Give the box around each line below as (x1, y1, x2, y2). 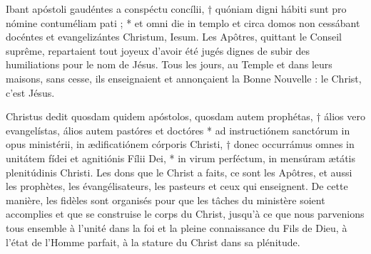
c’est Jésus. (6, 85, 55, 100)
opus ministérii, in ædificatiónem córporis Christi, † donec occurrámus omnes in (6, 137, 355, 152)
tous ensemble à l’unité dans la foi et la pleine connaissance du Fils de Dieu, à (6, 220, 347, 235)
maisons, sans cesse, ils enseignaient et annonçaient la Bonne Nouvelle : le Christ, (6, 70, 362, 85)
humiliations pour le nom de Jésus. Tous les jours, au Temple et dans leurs (6, 57, 332, 72)
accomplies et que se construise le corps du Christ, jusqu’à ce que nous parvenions (6, 206, 365, 221)
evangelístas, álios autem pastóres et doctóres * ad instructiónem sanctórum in (6, 122, 350, 137)
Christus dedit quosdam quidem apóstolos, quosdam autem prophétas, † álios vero (6, 109, 365, 124)
